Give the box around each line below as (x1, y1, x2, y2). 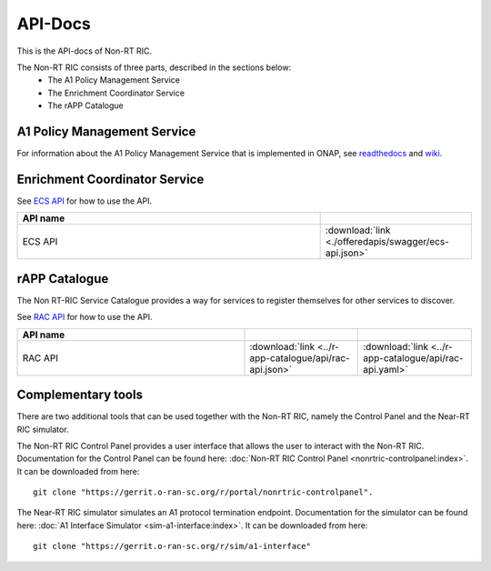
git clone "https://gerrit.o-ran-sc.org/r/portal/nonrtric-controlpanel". (33, 487, 374, 497)
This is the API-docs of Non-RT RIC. (16, 45, 152, 56)
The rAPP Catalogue (47, 100, 125, 111)
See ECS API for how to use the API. (16, 195, 153, 206)
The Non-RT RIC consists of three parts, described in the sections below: (16, 62, 292, 73)
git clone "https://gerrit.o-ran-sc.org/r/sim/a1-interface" (33, 541, 311, 552)
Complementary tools (16, 387, 143, 403)
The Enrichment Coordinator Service (47, 87, 185, 98)
